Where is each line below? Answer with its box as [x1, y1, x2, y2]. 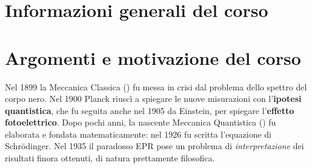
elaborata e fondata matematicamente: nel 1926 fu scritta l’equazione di [5, 127, 271, 140]
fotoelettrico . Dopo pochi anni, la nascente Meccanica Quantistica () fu [5, 116, 276, 129]
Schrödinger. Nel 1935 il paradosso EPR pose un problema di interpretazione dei [5, 139, 304, 152]
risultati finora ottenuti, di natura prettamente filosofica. [5, 152, 215, 164]
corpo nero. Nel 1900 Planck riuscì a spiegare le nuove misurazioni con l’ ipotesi [5, 92, 302, 105]
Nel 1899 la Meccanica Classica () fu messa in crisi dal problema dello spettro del [5, 80, 307, 93]
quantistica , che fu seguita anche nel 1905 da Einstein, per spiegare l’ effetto [5, 104, 294, 116]
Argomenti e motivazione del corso [5, 45, 301, 70]
